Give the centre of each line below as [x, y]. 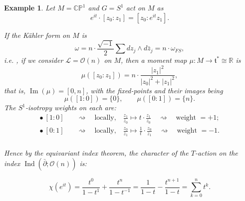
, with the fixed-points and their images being [154, 90]
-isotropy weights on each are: [71, 107]
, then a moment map [154, 60]
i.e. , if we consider [34, 60]
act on [135, 7]
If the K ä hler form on [37, 35]
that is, [15, 90]
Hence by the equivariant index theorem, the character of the [96, 152]
